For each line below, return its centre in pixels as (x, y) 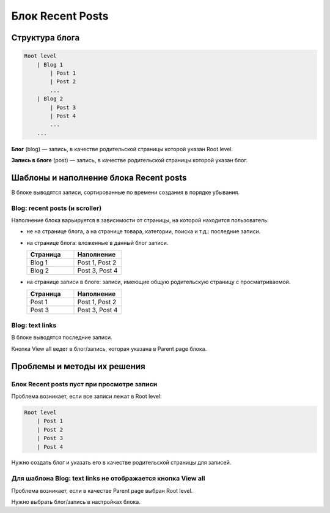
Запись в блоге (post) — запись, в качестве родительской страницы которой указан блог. (130, 160)
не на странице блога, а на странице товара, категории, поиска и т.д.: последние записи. (144, 231)
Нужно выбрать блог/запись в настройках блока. (76, 502)
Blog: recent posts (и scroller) (57, 208)
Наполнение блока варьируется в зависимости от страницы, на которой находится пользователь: (140, 220)
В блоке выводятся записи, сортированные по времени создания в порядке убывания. (126, 192)
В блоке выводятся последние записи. (62, 337)
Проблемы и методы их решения (79, 366)
